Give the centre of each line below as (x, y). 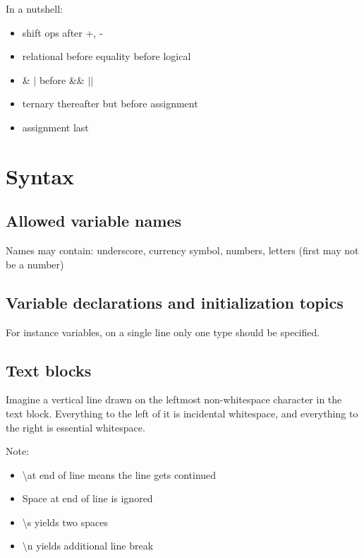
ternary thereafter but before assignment (110, 103)
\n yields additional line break (88, 546)
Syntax (40, 176)
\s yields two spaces (65, 522)
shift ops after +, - (62, 32)
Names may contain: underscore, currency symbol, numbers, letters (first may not (182, 250)
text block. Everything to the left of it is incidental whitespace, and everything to (182, 413)
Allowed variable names (93, 221)
